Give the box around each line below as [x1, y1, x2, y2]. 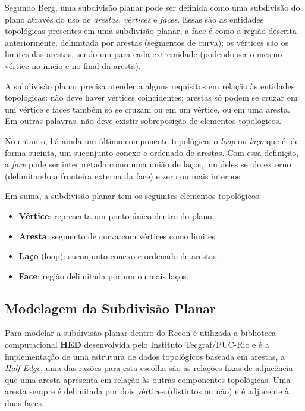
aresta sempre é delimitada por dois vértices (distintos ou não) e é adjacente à [5, 385, 290, 397]
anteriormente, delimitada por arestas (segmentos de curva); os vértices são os [5, 36, 289, 48]
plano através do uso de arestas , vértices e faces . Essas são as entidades [5, 13, 264, 25]
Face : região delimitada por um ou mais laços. [18, 269, 189, 282]
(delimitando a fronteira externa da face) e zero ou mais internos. [5, 169, 243, 182]
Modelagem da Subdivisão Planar [5, 298, 216, 317]
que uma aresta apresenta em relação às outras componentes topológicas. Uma [5, 373, 291, 385]
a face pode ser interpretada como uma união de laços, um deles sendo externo [5, 158, 291, 170]
